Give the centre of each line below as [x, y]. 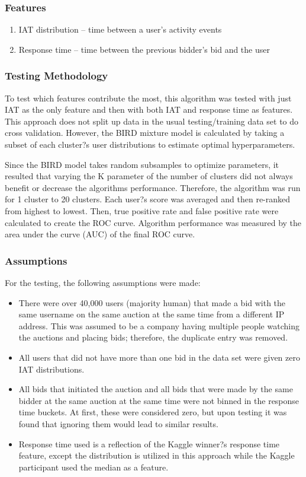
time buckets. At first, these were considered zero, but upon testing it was [153, 412]
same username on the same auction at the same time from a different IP [152, 314]
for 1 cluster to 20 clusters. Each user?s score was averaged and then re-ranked [148, 199]
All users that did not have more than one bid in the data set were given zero [159, 357]
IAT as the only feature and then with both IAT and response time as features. [149, 109]
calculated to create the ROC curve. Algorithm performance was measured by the [153, 222]
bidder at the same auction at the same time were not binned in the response [159, 400]
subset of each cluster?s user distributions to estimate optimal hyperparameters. [150, 144]
